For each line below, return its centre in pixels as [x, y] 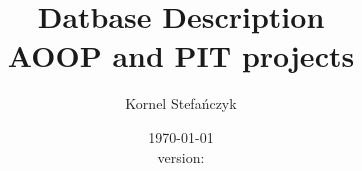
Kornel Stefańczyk [181, 103]
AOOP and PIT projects [181, 55]
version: [181, 156]
